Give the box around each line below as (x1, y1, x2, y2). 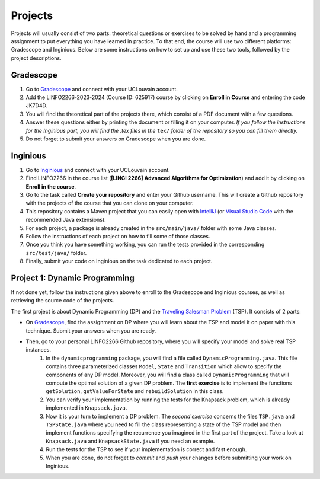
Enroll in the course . (25, 183, 76, 190)
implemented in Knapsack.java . (46, 404, 127, 411)
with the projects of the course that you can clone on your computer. (25, 199, 194, 207)
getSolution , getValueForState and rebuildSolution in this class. (46, 388, 224, 395)
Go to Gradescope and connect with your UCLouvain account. (25, 85, 178, 92)
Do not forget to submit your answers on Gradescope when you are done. (25, 135, 206, 142)
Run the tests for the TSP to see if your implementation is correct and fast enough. (46, 446, 247, 453)
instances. (25, 346, 52, 353)
